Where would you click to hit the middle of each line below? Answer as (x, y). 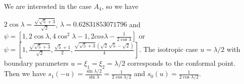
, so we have (120, 6)
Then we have (25, 73)
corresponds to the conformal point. (182, 63)
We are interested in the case (48, 6)
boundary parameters (36, 63)
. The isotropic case (168, 49)
